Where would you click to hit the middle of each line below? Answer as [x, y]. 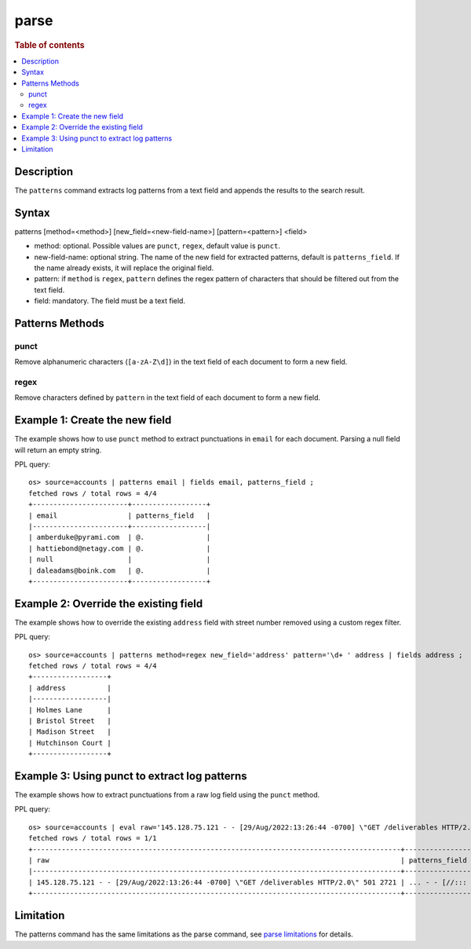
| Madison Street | [70, 732]
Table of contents [50, 45]
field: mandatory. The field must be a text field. [110, 301]
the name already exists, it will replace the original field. [124, 268]
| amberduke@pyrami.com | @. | [120, 537]
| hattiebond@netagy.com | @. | [120, 548]
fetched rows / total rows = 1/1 [93, 838]
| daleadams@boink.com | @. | [120, 570]
